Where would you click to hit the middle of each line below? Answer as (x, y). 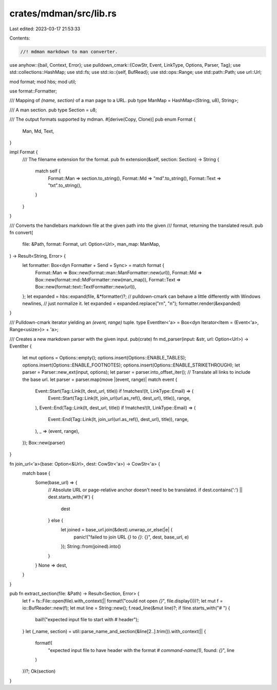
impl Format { (24, 152)
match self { (48, 171)
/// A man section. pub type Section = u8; (53, 110)
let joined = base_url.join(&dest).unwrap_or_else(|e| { (117, 530)
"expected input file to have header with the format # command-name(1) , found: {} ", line (141, 650)
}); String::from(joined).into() (91, 546)
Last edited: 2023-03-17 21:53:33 (45, 29)
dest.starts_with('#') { (71, 497)
